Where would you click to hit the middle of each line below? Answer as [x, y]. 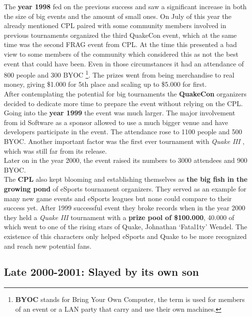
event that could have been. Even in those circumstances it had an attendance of [124, 63]
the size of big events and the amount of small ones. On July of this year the [118, 16]
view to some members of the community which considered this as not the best [121, 54]
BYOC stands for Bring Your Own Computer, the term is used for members [130, 299]
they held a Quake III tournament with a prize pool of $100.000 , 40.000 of [119, 217]
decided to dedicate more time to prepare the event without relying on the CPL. [123, 103]
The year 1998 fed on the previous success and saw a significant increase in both [125, 6]
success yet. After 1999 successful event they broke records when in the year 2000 [125, 208]
